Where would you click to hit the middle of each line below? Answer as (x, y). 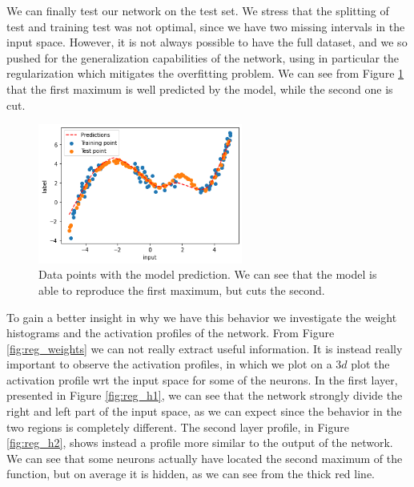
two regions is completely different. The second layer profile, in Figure (178, 427)
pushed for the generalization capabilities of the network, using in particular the (203, 57)
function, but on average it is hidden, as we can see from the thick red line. (191, 474)
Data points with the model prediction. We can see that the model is (208, 274)
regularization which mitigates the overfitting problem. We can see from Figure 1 (205, 73)
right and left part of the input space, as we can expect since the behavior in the (204, 411)
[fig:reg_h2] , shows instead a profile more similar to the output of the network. (200, 443)
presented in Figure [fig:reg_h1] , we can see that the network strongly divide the (205, 395)
